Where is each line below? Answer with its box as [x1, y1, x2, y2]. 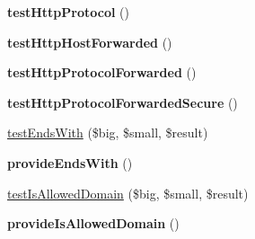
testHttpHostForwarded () [7, 32, 172, 51]
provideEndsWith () [7, 153, 133, 172]
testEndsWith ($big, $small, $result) [7, 123, 208, 142]
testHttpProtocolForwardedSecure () [7, 93, 238, 111]
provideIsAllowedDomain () [7, 214, 180, 233]
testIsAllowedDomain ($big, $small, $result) [7, 183, 249, 202]
